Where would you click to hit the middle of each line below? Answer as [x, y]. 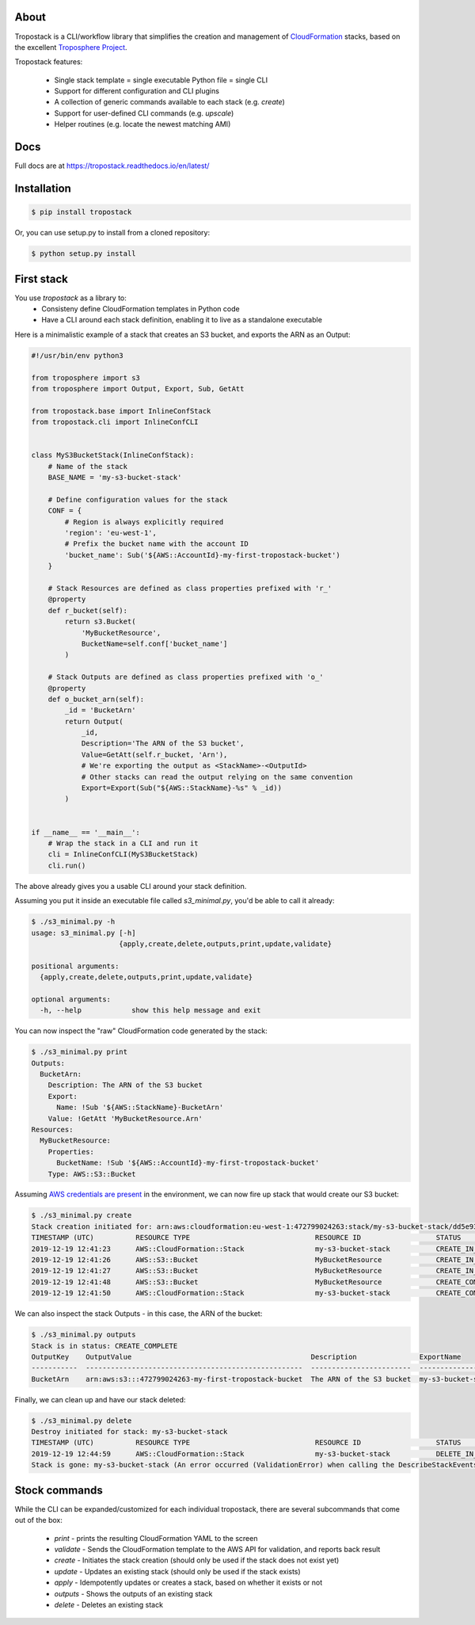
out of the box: [38, 1520]
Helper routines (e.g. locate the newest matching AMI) [142, 124]
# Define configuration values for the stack [138, 500]
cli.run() [67, 865]
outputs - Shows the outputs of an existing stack [133, 1593]
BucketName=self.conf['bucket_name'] [154, 643]
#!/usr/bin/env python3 [78, 355]
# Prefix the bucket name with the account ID [156, 544]
